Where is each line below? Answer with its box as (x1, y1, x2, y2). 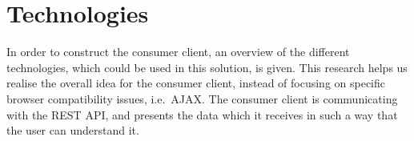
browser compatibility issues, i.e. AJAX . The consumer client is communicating (6, 90, 398, 107)
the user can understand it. (6, 122, 139, 139)
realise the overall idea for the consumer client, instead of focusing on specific (6, 75, 386, 91)
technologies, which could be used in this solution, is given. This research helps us (6, 58, 408, 75)
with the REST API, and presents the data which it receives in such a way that (6, 106, 398, 123)
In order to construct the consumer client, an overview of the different (6, 43, 350, 60)
